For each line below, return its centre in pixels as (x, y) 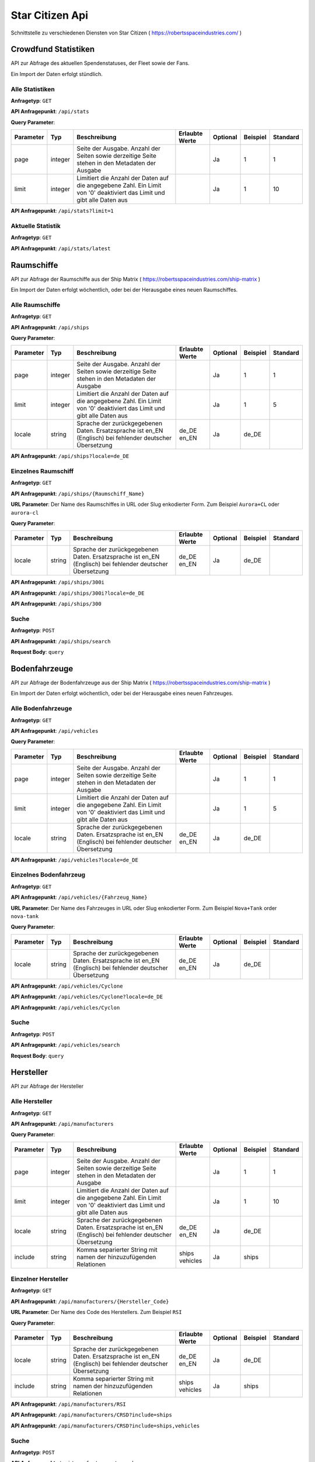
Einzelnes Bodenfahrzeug (48, 875)
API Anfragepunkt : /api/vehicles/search (65, 1045)
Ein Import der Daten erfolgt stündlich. (57, 74)
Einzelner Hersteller (39, 1279)
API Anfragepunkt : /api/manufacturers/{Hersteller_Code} (90, 1301)
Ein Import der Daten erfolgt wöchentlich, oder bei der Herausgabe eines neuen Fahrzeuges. (122, 694)
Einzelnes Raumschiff (42, 471)
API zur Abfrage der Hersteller (47, 1086)
